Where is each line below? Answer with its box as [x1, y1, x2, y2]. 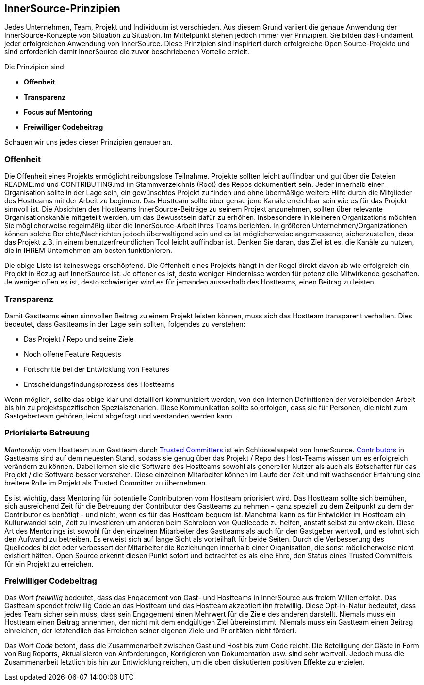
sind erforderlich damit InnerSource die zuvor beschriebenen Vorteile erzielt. [4, 48, 250, 56]
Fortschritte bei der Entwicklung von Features [24, 365, 169, 373]
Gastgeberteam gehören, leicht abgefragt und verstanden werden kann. [4, 411, 234, 420]
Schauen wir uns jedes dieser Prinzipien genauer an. [4, 138, 173, 147]
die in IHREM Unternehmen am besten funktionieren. [4, 246, 173, 255]
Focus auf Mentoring [24, 108, 93, 117]
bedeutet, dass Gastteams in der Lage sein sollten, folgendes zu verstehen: [4, 319, 245, 328]
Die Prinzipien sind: [4, 63, 66, 71]
